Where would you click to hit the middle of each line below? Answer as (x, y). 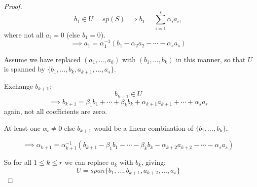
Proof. (13, 6)
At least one (22, 128)
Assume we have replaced (42, 59)
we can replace (86, 162)
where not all (24, 34)
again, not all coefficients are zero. (55, 111)
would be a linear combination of (144, 128)
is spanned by (25, 69)
